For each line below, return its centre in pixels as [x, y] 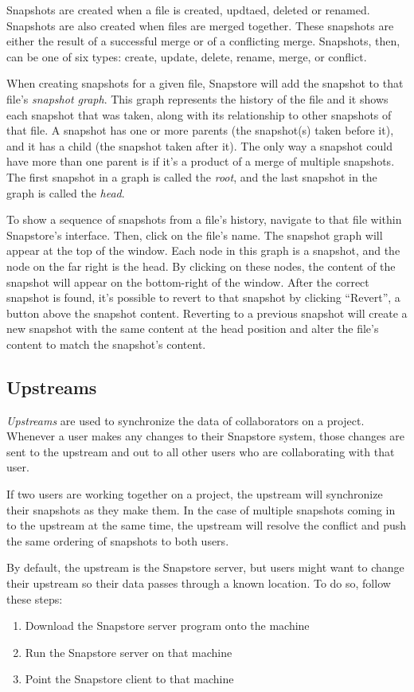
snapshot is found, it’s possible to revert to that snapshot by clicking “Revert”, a [203, 297]
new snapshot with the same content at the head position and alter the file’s [193, 328]
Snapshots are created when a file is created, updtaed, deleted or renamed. [188, 10]
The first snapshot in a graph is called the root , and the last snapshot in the [192, 176]
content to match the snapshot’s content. [106, 344]
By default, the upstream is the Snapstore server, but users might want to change [205, 567]
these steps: [35, 598]
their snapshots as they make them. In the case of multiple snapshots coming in [201, 509]
